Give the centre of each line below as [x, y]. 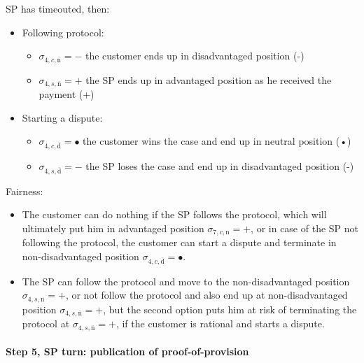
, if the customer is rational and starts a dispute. [220, 323]
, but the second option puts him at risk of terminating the [230, 309]
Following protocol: [63, 32]
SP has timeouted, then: [58, 8]
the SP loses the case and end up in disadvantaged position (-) [220, 166]
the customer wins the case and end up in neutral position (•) [217, 141]
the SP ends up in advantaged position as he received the [209, 79]
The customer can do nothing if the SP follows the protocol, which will [174, 214]
